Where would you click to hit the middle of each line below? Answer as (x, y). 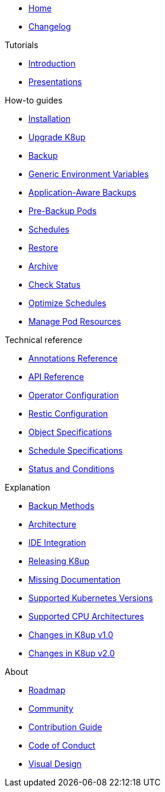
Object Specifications (70, 432)
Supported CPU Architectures (86, 616)
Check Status (55, 285)
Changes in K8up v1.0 (71, 635)
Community (51, 708)
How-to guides (34, 100)
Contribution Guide (65, 727)
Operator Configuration (74, 395)
